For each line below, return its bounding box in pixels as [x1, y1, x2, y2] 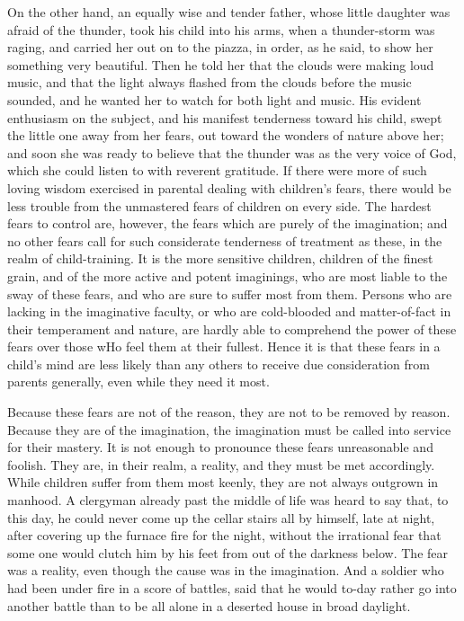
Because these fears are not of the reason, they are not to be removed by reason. [7, 403, 451, 421]
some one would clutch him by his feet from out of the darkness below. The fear [7, 543, 448, 562]
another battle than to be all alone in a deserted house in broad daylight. [7, 596, 411, 615]
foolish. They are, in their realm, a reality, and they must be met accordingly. [7, 455, 435, 474]
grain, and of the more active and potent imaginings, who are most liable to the [7, 266, 448, 285]
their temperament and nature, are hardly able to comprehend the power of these [7, 319, 457, 338]
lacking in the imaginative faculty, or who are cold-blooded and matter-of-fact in [7, 302, 451, 321]
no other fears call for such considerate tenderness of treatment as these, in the [7, 231, 442, 250]
